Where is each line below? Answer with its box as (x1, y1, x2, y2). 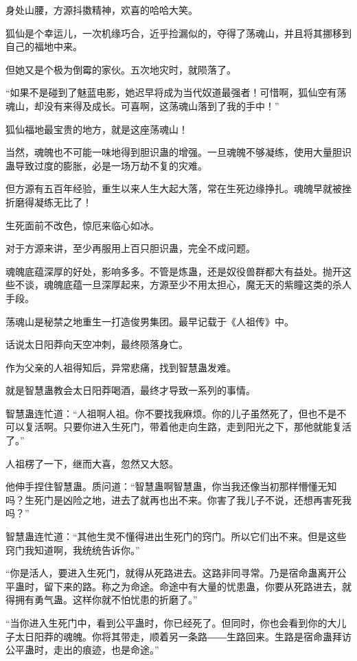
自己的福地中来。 (5, 39, 82, 54)
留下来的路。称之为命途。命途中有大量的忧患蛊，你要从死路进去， (43, 579, 342, 593)
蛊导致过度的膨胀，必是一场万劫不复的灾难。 (5, 158, 207, 172)
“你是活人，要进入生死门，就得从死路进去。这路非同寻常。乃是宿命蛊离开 (5, 566, 337, 580)
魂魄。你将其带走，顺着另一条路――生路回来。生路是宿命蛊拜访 (62, 629, 352, 643)
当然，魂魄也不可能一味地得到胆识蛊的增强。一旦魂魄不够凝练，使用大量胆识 (5, 145, 352, 159)
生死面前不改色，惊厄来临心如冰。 (5, 218, 159, 232)
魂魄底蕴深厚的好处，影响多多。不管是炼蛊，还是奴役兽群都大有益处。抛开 (5, 264, 342, 278)
